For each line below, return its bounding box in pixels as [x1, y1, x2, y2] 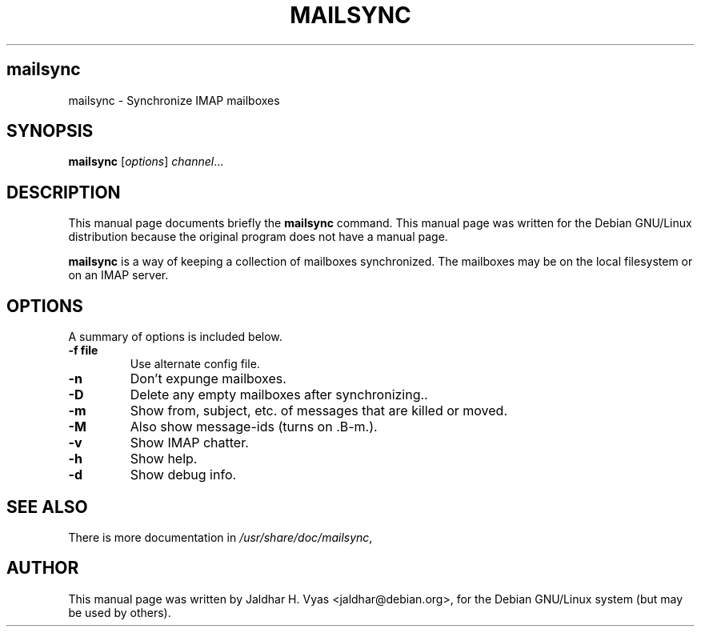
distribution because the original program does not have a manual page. [68, 230, 448, 244]
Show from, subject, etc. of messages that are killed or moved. [130, 403, 508, 419]
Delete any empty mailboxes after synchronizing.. [130, 387, 428, 403]
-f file [68, 343, 98, 358]
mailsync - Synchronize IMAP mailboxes [68, 93, 280, 107]
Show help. [130, 451, 198, 467]
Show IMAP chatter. [130, 435, 249, 451]
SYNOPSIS [6, 121, 94, 142]
